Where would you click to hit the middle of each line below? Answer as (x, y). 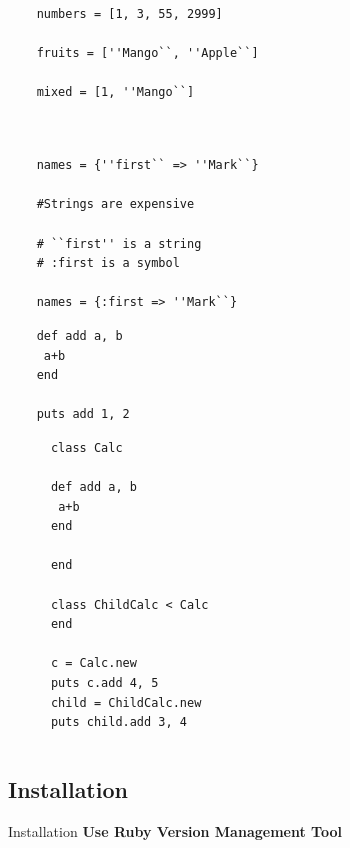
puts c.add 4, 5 (104, 683)
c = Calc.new (93, 663)
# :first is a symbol (108, 263)
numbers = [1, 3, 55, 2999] (129, 14)
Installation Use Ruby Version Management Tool (175, 830)
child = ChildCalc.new (126, 702)
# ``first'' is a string (119, 243)
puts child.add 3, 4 (118, 722)
